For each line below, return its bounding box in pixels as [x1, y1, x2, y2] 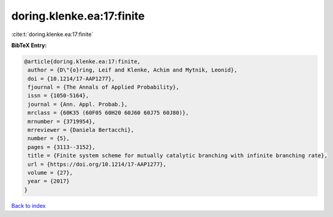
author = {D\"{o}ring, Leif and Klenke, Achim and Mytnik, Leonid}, [28, 67, 238, 73]
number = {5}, [28, 135, 70, 142]
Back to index [11, 202, 46, 209]
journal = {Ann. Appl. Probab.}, [28, 101, 128, 108]
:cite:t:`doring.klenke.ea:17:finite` [11, 31, 94, 38]
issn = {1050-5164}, [28, 92, 89, 99]
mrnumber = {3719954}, [28, 118, 96, 125]
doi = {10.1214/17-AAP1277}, [28, 75, 115, 82]
